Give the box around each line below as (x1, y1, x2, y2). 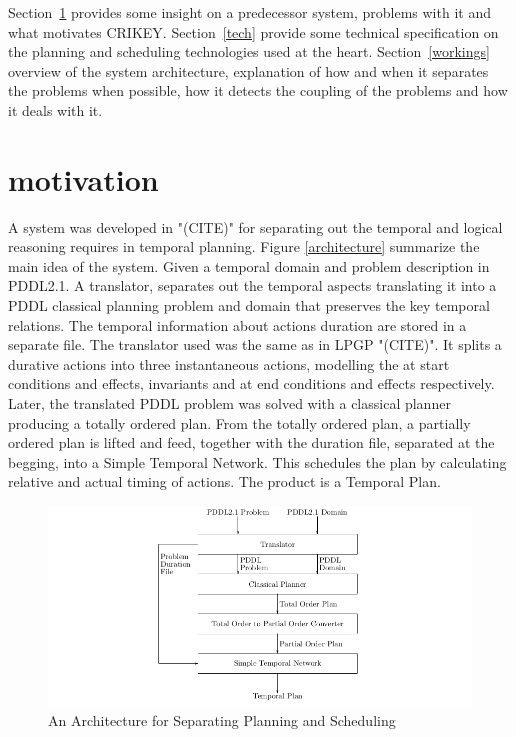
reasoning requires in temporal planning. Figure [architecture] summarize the (8, 236, 480, 257)
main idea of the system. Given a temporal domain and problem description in (8, 255, 490, 276)
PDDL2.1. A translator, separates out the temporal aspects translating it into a (8, 275, 497, 296)
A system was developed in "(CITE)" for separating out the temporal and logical (8, 216, 503, 237)
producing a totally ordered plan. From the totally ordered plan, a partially (8, 412, 471, 433)
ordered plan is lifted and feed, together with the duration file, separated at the (8, 432, 495, 453)
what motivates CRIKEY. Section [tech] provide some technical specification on (8, 21, 499, 42)
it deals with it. (8, 99, 103, 120)
